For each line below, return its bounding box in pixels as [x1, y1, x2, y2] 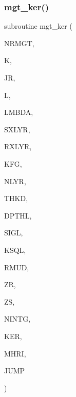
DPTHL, [4, 210, 32, 221]
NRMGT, [4, 37, 34, 48]
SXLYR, [4, 124, 30, 134]
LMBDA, [4, 107, 33, 117]
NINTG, [4, 313, 31, 324]
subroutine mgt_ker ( [4, 21, 72, 31]
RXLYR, [4, 141, 32, 152]
